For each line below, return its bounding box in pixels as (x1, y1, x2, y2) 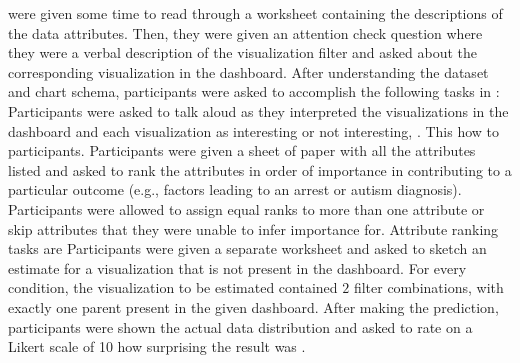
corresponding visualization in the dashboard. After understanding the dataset (8, 61, 489, 82)
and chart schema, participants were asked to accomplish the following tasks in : (8, 81, 500, 102)
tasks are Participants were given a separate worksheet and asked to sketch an (8, 238, 487, 259)
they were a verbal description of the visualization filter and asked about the (8, 42, 478, 63)
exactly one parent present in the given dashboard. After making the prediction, (8, 296, 499, 317)
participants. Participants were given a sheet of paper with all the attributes (8, 140, 476, 161)
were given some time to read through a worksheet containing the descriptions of (8, 3, 503, 23)
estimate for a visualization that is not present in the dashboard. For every (8, 257, 467, 278)
